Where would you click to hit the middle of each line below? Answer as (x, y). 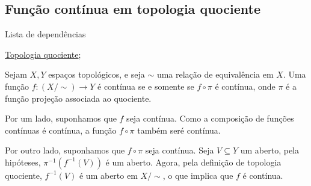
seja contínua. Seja (180, 150)
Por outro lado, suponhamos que (65, 150)
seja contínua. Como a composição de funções (210, 118)
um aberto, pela (270, 150)
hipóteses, (23, 162)
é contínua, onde (245, 86)
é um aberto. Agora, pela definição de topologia (193, 162)
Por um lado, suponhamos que (61, 118)
